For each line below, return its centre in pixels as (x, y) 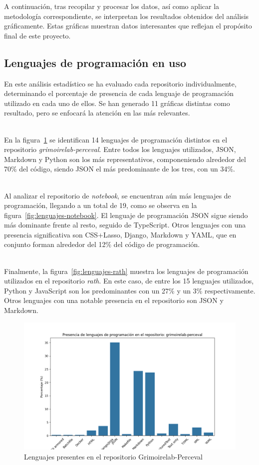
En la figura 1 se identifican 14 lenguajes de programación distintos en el (116, 139)
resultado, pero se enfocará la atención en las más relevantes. (97, 113)
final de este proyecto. (37, 35)
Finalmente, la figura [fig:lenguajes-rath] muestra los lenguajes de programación (126, 271)
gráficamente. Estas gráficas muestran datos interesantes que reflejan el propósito (128, 26)
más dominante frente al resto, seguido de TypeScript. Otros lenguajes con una (125, 225)
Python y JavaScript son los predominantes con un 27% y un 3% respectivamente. (130, 290)
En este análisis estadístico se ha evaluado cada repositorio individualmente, (120, 83)
